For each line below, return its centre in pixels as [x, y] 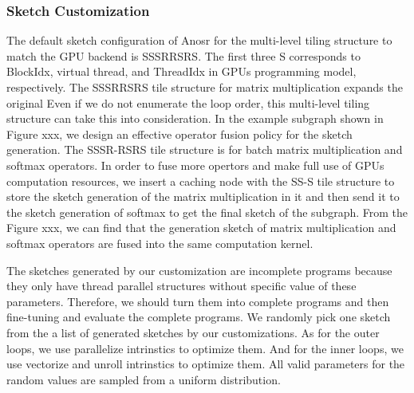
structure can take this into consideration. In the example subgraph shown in [195, 118]
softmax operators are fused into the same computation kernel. [160, 243]
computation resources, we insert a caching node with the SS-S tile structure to [201, 181]
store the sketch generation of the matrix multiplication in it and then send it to [203, 196]
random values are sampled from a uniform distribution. [144, 379]
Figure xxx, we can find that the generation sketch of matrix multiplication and [201, 228]
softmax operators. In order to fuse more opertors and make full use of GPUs [195, 165]
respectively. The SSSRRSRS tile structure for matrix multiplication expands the [205, 87]
